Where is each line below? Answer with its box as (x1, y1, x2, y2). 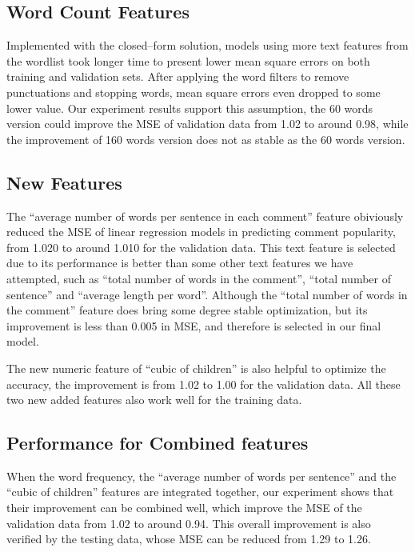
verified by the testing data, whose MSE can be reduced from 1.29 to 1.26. (6, 530, 371, 547)
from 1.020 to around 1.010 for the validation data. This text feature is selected (6, 238, 396, 255)
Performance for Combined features (6, 430, 309, 455)
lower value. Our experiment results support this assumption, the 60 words (6, 99, 373, 116)
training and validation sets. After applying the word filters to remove (6, 68, 349, 85)
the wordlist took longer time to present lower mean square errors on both (6, 52, 370, 69)
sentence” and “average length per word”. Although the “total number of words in (6, 286, 408, 302)
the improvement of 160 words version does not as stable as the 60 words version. (6, 130, 405, 147)
